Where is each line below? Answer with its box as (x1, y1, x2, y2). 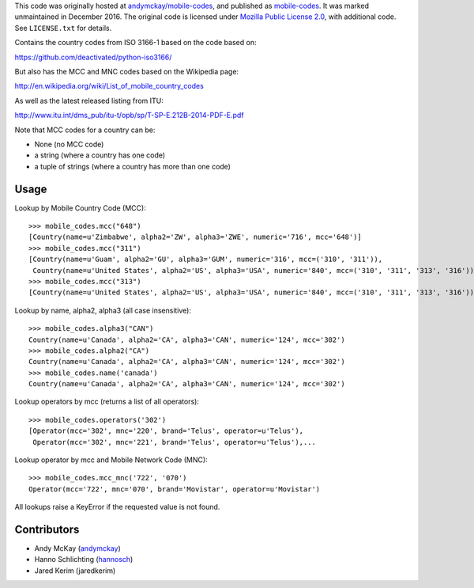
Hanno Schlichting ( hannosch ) (34, 555, 134, 564)
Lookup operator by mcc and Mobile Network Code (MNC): (14, 455, 209, 465)
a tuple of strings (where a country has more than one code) (34, 161, 231, 171)
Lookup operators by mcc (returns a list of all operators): (14, 396, 199, 407)
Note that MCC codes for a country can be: (14, 125, 156, 135)
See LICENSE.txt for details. (14, 23, 112, 32)
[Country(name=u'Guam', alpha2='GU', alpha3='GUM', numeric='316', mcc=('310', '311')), (28, 255, 383, 264)
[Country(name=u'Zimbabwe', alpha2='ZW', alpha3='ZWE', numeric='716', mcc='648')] (28, 233, 363, 241)
